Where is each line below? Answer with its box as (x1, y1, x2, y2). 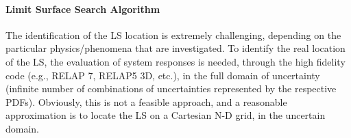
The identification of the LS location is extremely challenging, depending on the (5, 27, 341, 42)
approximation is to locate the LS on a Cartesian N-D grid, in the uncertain (5, 108, 326, 122)
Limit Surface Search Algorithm (5, 1, 160, 16)
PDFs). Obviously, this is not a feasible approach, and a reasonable (5, 94, 287, 109)
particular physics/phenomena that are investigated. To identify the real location (5, 41, 346, 55)
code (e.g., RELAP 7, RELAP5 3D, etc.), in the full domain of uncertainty (5, 68, 320, 82)
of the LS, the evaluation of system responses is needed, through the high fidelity (5, 54, 346, 68)
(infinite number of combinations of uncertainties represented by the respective (5, 81, 337, 96)
